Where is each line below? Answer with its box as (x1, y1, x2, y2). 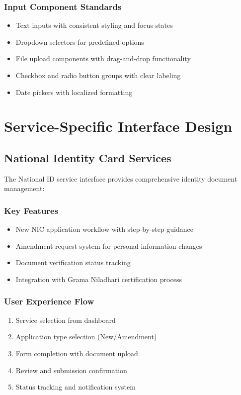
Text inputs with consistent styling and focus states (15, 20, 173, 30)
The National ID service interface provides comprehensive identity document (4, 173, 238, 184)
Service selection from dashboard (15, 314, 116, 325)
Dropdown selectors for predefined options (15, 36, 144, 47)
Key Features (4, 204, 59, 216)
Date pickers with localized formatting (15, 87, 133, 97)
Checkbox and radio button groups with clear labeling (15, 70, 181, 80)
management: (4, 183, 45, 194)
